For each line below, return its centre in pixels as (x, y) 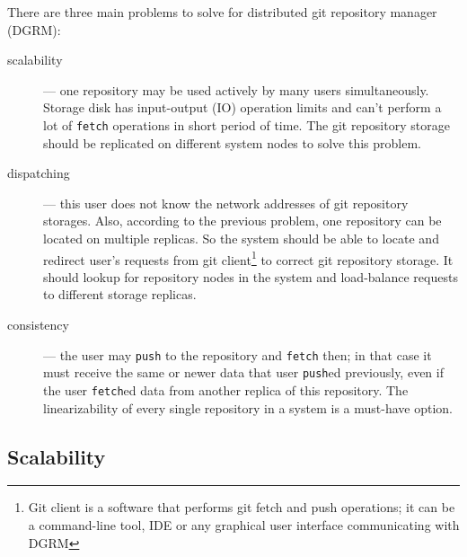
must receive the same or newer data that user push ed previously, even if (243, 372)
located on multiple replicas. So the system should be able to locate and (241, 238)
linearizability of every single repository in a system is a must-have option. (248, 407)
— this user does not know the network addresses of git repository (226, 203)
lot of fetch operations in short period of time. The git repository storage (247, 124)
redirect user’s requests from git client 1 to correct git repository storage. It (248, 258)
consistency (38, 325)
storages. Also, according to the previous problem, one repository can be (242, 221)
